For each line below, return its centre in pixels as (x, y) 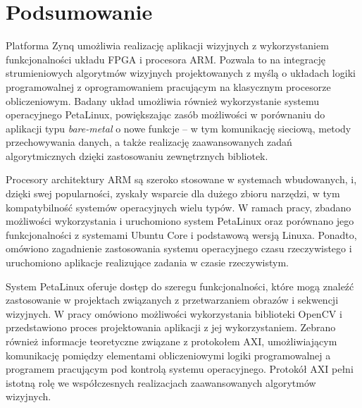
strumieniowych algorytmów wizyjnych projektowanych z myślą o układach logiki (181, 73)
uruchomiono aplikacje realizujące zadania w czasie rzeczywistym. (147, 262)
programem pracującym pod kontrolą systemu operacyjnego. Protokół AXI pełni (180, 369)
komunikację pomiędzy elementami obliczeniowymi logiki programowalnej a (168, 355)
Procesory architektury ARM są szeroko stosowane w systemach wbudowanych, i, (181, 179)
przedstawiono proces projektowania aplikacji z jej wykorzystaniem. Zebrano (171, 327)
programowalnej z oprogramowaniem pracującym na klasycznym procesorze (168, 86)
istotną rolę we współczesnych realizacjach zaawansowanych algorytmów (161, 382)
